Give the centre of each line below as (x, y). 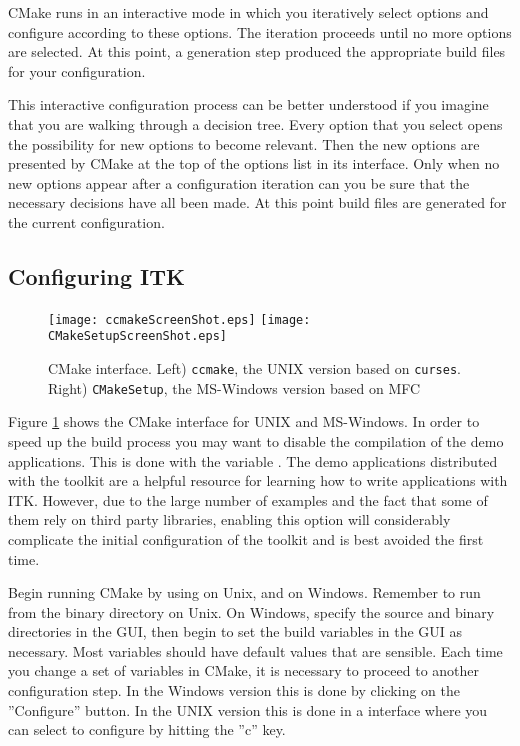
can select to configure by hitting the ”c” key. (147, 729)
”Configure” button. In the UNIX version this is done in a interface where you (248, 709)
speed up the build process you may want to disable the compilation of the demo (256, 440)
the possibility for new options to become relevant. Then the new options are (244, 143)
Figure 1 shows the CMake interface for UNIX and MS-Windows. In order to (244, 421)
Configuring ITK (96, 275)
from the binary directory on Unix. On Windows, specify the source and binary (251, 611)
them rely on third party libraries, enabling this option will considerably (229, 519)
